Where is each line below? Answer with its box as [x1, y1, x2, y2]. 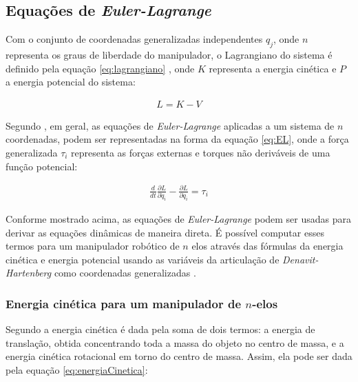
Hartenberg [6, 265, 52, 280]
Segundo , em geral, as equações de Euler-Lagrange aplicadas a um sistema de [6, 118, 335, 132]
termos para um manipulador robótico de [6, 239, 180, 253]
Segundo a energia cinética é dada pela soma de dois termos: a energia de [6, 322, 315, 336]
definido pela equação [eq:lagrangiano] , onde [6, 61, 195, 75]
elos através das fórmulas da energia [191, 239, 344, 253]
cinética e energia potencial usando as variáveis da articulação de [6, 252, 280, 266]
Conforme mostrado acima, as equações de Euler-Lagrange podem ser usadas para [6, 212, 352, 225]
